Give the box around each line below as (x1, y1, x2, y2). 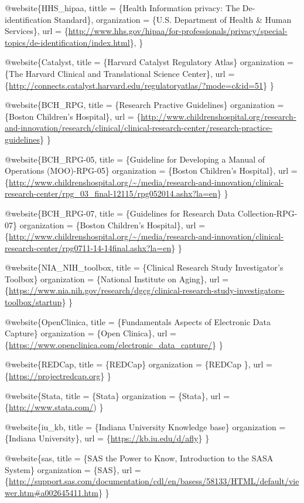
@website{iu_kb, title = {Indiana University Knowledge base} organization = (5, 420, 286, 433)
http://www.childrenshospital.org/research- (141, 110, 296, 122)
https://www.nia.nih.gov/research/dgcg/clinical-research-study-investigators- (9, 284, 285, 296)
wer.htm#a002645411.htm (5, 486, 98, 498)
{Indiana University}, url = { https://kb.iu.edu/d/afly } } (5, 432, 210, 444)
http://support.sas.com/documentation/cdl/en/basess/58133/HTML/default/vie (9, 475, 299, 487)
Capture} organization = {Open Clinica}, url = (5, 327, 176, 339)
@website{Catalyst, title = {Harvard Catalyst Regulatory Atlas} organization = (5, 56, 293, 68)
